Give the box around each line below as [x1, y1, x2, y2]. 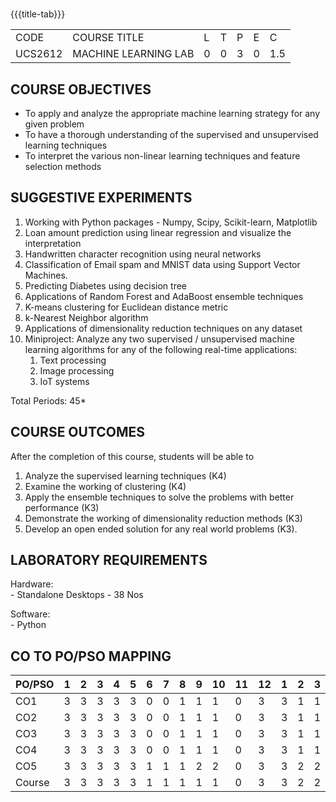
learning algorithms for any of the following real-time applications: [24, 343, 298, 355]
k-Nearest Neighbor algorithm [24, 311, 149, 323]
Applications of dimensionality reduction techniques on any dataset [24, 322, 303, 334]
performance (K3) [24, 501, 100, 513]
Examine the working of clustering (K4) [24, 480, 187, 492]
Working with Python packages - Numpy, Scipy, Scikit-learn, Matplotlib [24, 216, 318, 228]
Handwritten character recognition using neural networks [24, 248, 262, 260]
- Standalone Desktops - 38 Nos [10, 589, 144, 601]
